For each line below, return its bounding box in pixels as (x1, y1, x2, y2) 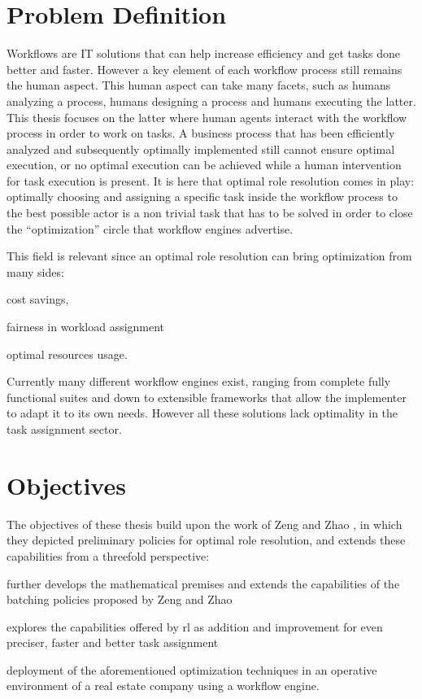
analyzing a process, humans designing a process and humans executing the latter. (7, 92, 416, 109)
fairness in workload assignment (7, 318, 165, 335)
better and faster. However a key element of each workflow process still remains (7, 60, 402, 77)
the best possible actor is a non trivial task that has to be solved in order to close (7, 204, 413, 221)
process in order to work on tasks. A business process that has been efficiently (7, 125, 395, 142)
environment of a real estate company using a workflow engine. (7, 677, 320, 694)
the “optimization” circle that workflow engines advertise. (7, 220, 294, 237)
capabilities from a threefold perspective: (7, 547, 210, 564)
